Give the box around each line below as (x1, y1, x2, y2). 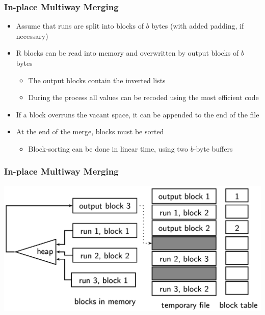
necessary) (16, 30, 48, 41)
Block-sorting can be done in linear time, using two (28, 143, 189, 154)
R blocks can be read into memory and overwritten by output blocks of (16, 47, 239, 58)
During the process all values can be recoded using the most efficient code (28, 92, 259, 103)
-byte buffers (193, 143, 233, 154)
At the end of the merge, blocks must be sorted (16, 126, 164, 137)
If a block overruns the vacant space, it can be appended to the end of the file (16, 109, 259, 119)
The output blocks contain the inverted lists (28, 75, 166, 85)
